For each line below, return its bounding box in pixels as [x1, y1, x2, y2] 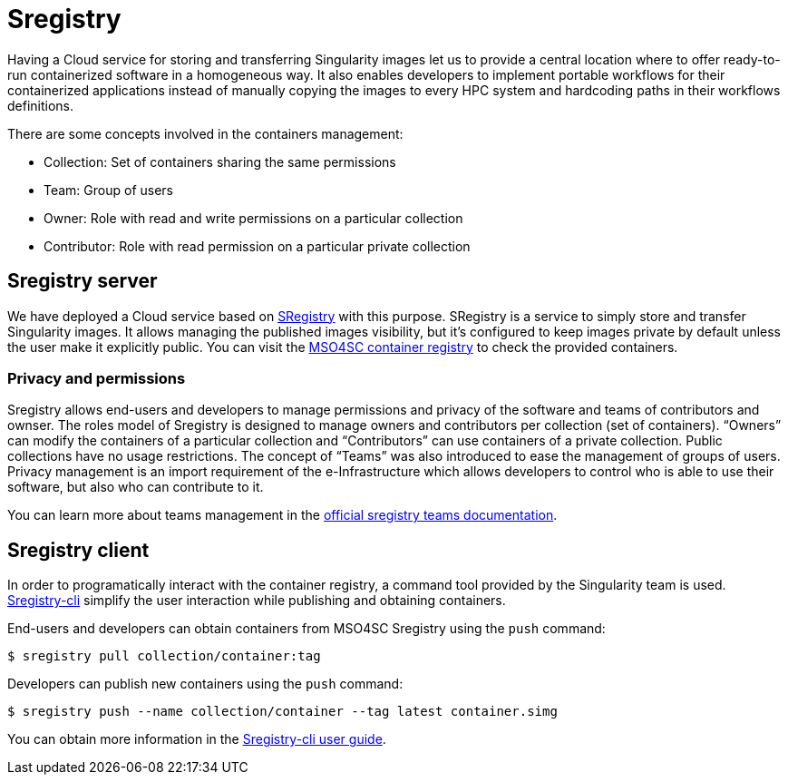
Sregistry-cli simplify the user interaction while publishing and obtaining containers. [7, 592, 506, 609]
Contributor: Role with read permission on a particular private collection [44, 238, 471, 254]
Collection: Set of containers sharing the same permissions [44, 153, 396, 170]
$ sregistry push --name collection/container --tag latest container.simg [7, 704, 558, 719]
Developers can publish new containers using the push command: [7, 676, 404, 692]
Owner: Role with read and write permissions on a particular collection [44, 210, 463, 226]
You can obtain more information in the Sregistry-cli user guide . [7, 731, 386, 748]
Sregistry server [7, 269, 158, 293]
